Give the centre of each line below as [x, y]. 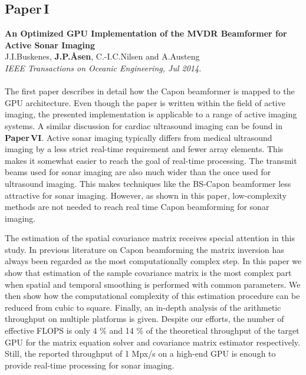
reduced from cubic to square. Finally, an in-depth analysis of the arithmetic [143, 307]
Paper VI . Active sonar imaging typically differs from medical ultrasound [139, 137]
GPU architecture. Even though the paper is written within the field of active [145, 102]
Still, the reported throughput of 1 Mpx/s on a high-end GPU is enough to [140, 353]
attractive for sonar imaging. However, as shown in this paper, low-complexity [146, 195]
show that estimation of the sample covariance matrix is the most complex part [148, 273]
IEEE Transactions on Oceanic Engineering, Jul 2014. [103, 68]
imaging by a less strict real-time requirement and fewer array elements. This [144, 149]
